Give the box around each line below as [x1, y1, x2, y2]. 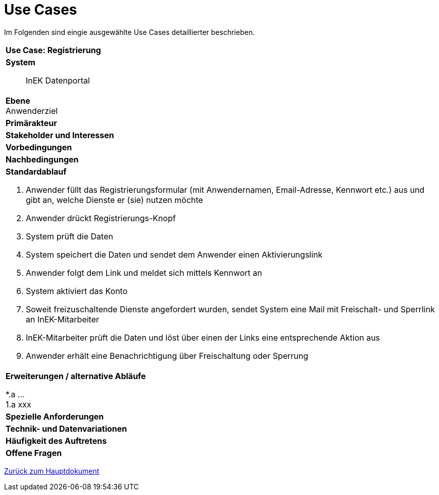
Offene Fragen [6, 447, 62, 458]
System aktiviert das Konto [26, 285, 128, 296]
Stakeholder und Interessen [6, 130, 114, 140]
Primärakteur [6, 117, 57, 128]
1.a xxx [6, 399, 31, 409]
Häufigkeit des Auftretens [6, 435, 107, 446]
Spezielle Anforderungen [6, 411, 104, 422]
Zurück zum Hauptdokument [4, 466, 100, 475]
